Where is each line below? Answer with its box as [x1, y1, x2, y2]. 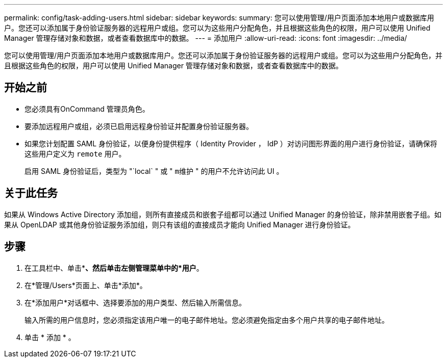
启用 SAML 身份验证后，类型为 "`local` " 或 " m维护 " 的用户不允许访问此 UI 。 [24, 166, 284, 175]
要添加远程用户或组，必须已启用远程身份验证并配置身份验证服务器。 [24, 121, 253, 131]
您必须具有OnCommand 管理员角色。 [24, 104, 150, 113]
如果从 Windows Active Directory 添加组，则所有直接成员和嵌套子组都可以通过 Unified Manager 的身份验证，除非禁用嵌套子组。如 [4, 210, 441, 219]
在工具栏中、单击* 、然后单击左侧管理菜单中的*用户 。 [24, 263, 204, 272]
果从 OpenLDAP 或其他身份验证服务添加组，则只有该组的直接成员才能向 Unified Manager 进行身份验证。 [4, 220, 355, 229]
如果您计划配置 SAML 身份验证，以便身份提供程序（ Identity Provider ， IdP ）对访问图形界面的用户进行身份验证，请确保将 [24, 139, 437, 148]
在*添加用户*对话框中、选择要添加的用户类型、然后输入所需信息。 [24, 298, 246, 307]
